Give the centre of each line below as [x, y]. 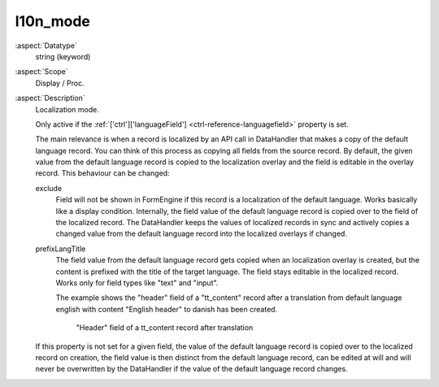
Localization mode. [67, 109]
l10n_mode [53, 21]
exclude [49, 188]
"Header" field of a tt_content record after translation [165, 328]
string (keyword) [63, 56]
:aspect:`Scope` [41, 72]
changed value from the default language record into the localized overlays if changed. [201, 234]
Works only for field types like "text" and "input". [137, 283]
